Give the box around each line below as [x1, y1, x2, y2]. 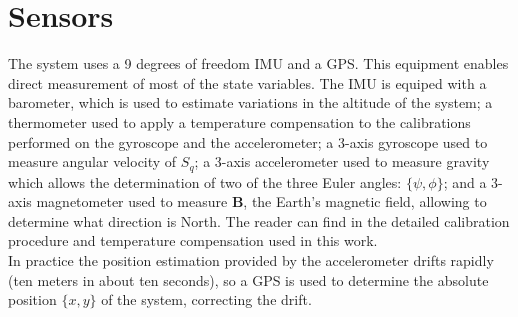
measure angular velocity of [8, 151, 177, 172]
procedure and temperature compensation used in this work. [8, 230, 378, 251]
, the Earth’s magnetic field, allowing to [243, 191, 487, 212]
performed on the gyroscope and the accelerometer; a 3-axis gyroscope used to [8, 131, 488, 152]
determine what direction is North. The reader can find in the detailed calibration [8, 210, 510, 231]
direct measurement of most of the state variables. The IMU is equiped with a [8, 72, 487, 93]
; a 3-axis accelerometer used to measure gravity [194, 151, 490, 172]
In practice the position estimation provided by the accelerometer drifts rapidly [8, 249, 494, 270]
